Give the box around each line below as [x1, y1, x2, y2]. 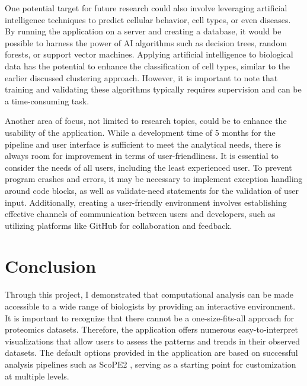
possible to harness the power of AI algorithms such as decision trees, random [5, 36, 287, 49]
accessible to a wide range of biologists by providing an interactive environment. [5, 300, 296, 312]
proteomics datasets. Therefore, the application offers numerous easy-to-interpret [5, 323, 298, 336]
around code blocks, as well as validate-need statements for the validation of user [5, 184, 299, 196]
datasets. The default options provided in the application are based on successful [5, 346, 298, 359]
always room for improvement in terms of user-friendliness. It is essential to [5, 149, 279, 162]
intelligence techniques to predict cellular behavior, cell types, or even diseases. [5, 13, 291, 25]
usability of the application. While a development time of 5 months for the [5, 126, 276, 138]
